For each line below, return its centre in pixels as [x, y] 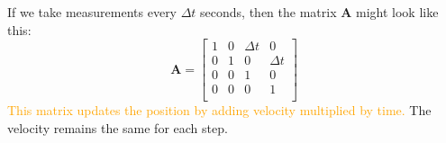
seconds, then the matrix [269, 12]
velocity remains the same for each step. [118, 127]
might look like [397, 12]
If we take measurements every [92, 12]
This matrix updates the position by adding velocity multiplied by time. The [219, 110]
